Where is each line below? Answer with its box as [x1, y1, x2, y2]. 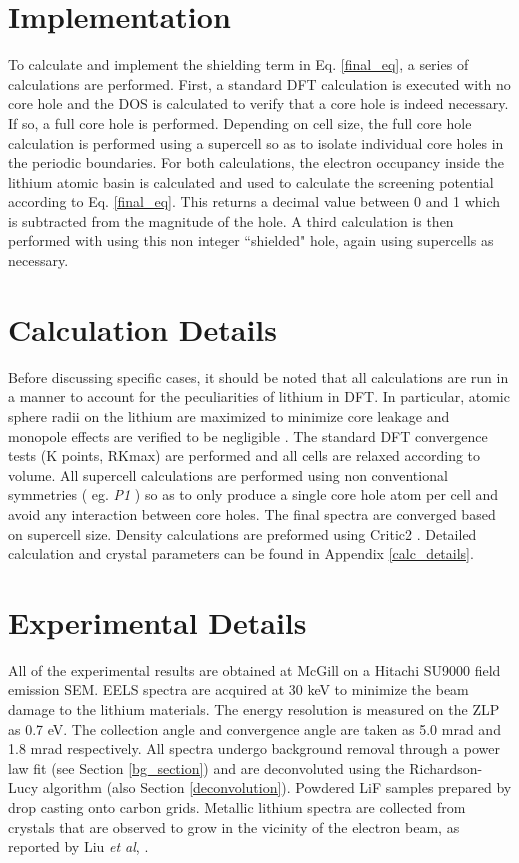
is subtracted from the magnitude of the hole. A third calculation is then [8, 210, 454, 231]
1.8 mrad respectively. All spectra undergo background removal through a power [8, 738, 501, 759]
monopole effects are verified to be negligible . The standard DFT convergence [8, 425, 488, 446]
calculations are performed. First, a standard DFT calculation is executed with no [8, 73, 511, 94]
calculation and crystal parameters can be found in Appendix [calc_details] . [8, 543, 474, 564]
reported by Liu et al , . [8, 836, 149, 857]
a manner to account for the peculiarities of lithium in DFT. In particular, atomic [8, 386, 510, 407]
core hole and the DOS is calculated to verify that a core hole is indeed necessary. [8, 93, 509, 114]
